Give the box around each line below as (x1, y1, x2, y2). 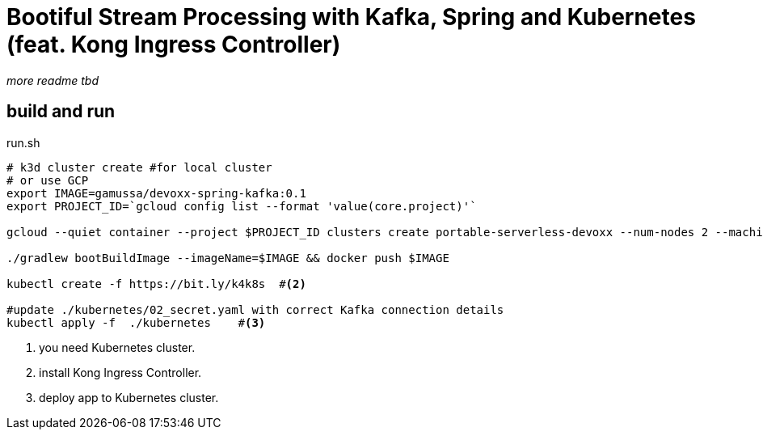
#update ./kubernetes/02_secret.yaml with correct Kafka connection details (6, 303, 504, 316)
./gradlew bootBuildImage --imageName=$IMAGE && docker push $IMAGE (6, 251, 449, 265)
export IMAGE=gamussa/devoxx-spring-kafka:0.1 (6, 186, 306, 200)
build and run (6, 101, 116, 122)
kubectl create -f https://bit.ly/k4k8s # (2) (6, 277, 306, 290)
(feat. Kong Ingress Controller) (6, 31, 341, 58)
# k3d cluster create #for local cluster (6, 160, 272, 174)
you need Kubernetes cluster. (39, 340, 196, 354)
